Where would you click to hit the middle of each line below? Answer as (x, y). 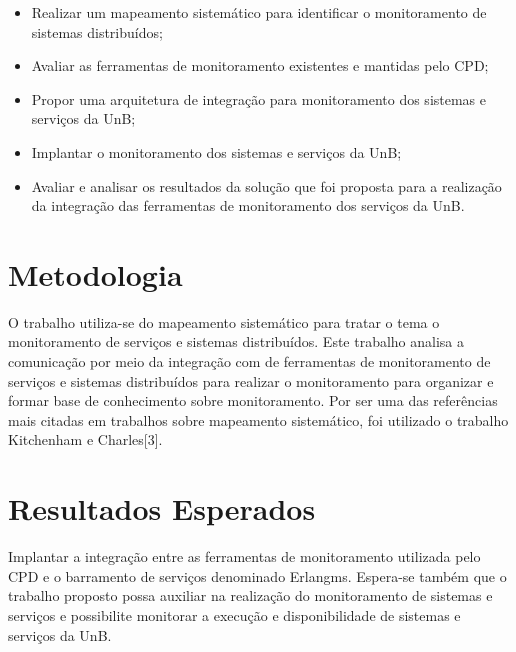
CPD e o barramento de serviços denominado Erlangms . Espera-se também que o (257, 575)
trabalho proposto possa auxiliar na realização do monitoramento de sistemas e (250, 595)
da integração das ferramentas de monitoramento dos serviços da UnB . (248, 205)
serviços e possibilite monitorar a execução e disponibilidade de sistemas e (234, 614)
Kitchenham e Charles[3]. (85, 439)
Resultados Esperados (162, 508)
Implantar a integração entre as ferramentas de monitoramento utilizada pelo (244, 556)
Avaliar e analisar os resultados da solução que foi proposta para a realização (266, 185)
